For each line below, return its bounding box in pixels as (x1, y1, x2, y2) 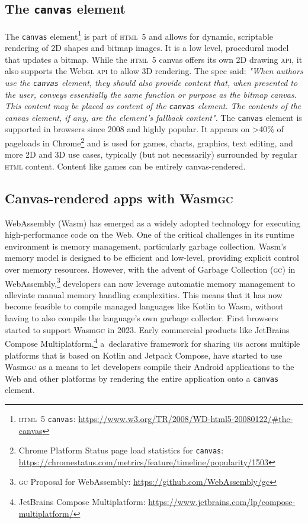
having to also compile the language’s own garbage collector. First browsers (5, 312, 278, 324)
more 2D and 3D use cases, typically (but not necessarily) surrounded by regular (5, 148, 298, 161)
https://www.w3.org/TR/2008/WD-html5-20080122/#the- (78, 412, 293, 424)
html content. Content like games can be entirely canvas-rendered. (5, 159, 246, 172)
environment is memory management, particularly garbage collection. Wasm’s (5, 239, 287, 252)
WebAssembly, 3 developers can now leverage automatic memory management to (5, 275, 295, 289)
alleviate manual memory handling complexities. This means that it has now (5, 288, 283, 301)
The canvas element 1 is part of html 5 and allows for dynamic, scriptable (5, 28, 274, 42)
